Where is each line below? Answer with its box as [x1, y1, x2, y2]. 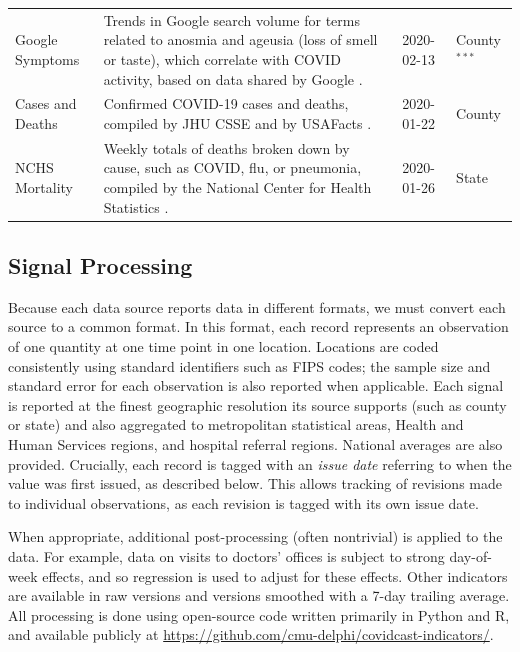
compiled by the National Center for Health [103, 177, 372, 197]
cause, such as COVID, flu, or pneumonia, [103, 157, 362, 178]
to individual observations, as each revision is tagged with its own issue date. [8, 492, 479, 513]
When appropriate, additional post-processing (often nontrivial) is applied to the [8, 526, 503, 547]
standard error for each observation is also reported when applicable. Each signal [8, 375, 504, 396]
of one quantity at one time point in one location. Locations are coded [8, 336, 439, 357]
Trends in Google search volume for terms [103, 9, 360, 30]
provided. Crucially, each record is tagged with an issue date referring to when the [8, 453, 512, 474]
